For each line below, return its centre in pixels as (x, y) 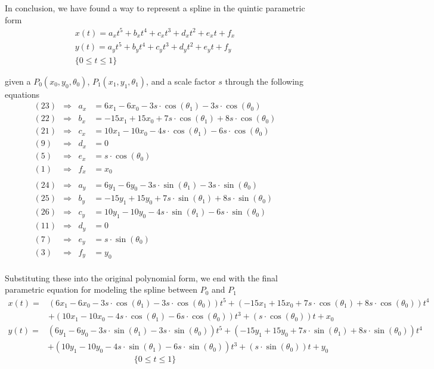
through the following (264, 81)
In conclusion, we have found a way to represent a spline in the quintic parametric (155, 8)
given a (18, 81)
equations (22, 94)
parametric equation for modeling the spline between (101, 289)
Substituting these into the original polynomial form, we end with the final (142, 277)
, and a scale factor (181, 81)
